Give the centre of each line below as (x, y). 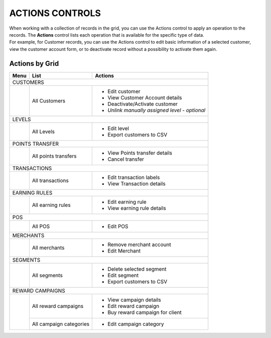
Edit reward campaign (133, 306)
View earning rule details (137, 208)
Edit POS (118, 226)
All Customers (48, 100)
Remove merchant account (140, 245)
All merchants (48, 248)
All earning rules (51, 205)
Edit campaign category (136, 324)
